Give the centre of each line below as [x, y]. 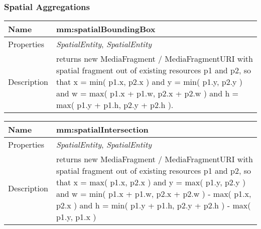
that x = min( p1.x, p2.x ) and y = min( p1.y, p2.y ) [149, 82]
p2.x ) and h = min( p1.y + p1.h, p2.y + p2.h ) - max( [153, 205]
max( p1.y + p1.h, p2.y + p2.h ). [115, 105]
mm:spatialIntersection [102, 130]
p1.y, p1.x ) [76, 217]
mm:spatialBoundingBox [106, 29]
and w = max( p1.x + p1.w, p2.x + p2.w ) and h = [147, 93]
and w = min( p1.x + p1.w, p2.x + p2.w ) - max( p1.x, [154, 194]
